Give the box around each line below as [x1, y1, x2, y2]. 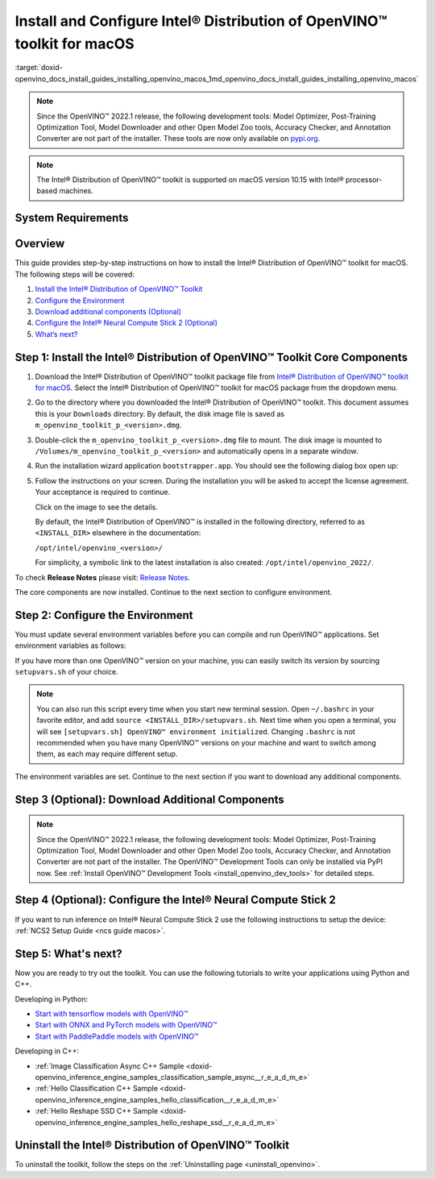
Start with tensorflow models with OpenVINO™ [35, 1009, 188, 1019]
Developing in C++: [14, 1046, 80, 1056]
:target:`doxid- [14, 63, 64, 73]
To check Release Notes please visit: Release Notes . [14, 572, 191, 582]
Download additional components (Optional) [35, 306, 181, 316]
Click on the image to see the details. [35, 502, 159, 512]
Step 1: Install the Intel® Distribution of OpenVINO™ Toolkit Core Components [14, 351, 408, 364]
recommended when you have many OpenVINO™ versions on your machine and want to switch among [36, 737, 376, 747]
